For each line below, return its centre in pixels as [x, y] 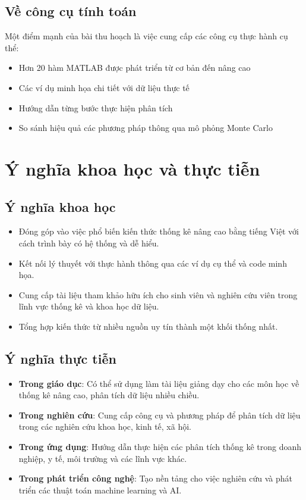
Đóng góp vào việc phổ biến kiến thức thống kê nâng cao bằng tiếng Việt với [159, 231]
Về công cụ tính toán [71, 11]
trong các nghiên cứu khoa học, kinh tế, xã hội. [105, 426]
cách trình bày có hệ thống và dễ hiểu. [89, 243]
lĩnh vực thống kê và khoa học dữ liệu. [89, 306]
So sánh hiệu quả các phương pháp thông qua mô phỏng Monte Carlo [146, 128]
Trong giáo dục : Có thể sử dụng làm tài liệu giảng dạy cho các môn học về [159, 383]
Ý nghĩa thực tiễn [61, 358]
